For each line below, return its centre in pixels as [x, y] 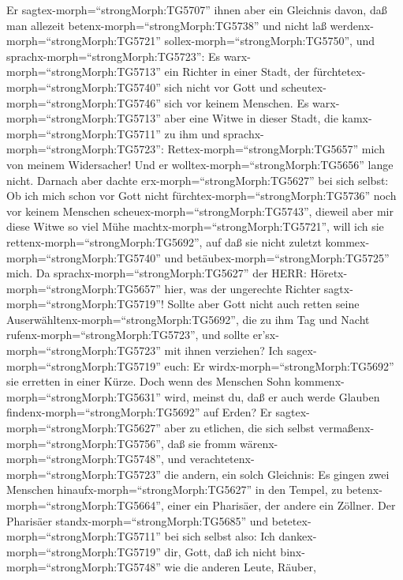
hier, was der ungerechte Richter [243, 288]
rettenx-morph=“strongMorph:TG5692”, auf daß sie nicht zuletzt [164, 241]
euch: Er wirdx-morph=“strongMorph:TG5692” [279, 365]
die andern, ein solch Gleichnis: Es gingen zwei [277, 474]
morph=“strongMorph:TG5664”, [85, 505]
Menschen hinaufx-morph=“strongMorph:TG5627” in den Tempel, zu [175, 490]
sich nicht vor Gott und [221, 87]
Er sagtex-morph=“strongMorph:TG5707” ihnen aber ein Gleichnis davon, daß [197, 9]
